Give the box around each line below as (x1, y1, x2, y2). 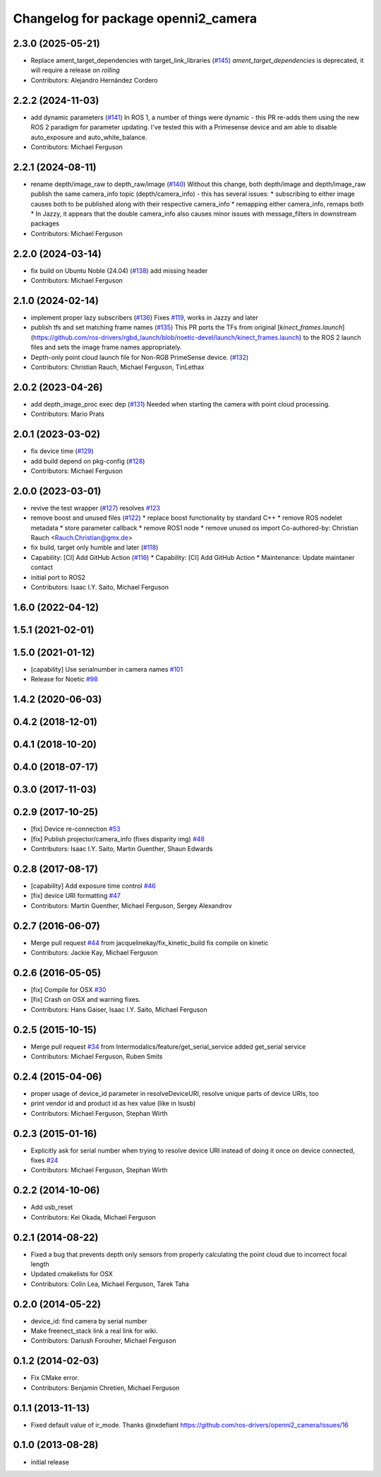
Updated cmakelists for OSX (30, 1270, 113, 1278)
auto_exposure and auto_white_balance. (30, 133, 147, 141)
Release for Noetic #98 (30, 675, 98, 684)
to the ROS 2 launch (303, 333, 361, 341)
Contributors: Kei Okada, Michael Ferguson (30, 1213, 157, 1221)
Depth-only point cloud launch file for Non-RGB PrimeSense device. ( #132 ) (30, 353, 249, 361)
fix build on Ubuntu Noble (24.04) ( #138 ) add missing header (30, 266, 208, 275)
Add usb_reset (30, 1203, 73, 1212)
